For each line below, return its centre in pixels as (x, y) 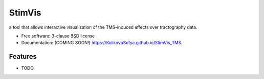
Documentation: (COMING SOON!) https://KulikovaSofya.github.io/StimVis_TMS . (102, 43)
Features (23, 56)
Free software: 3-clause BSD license (58, 36)
